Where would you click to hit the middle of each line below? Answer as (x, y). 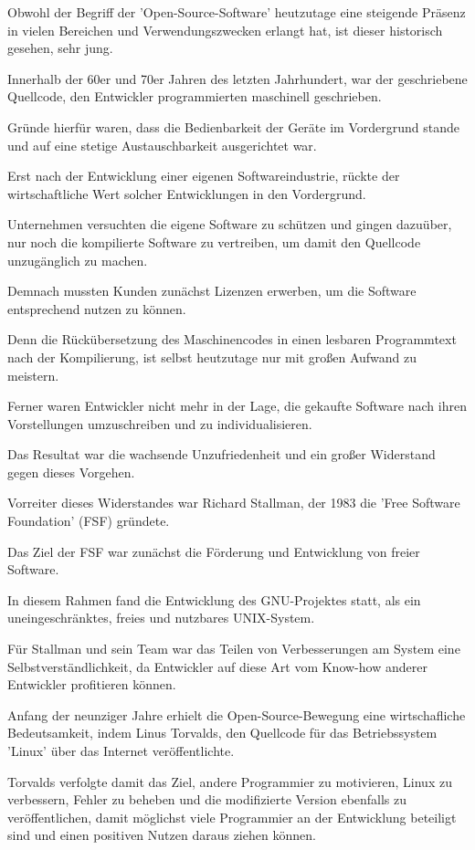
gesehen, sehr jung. (60, 48)
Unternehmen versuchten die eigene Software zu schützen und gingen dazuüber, (230, 224)
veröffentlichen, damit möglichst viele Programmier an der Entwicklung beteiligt (232, 817)
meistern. (33, 375)
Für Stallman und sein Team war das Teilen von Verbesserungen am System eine (234, 649)
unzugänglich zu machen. (78, 260)
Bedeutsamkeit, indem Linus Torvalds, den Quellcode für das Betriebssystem (222, 733)
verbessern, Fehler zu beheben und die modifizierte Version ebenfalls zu (207, 799)
